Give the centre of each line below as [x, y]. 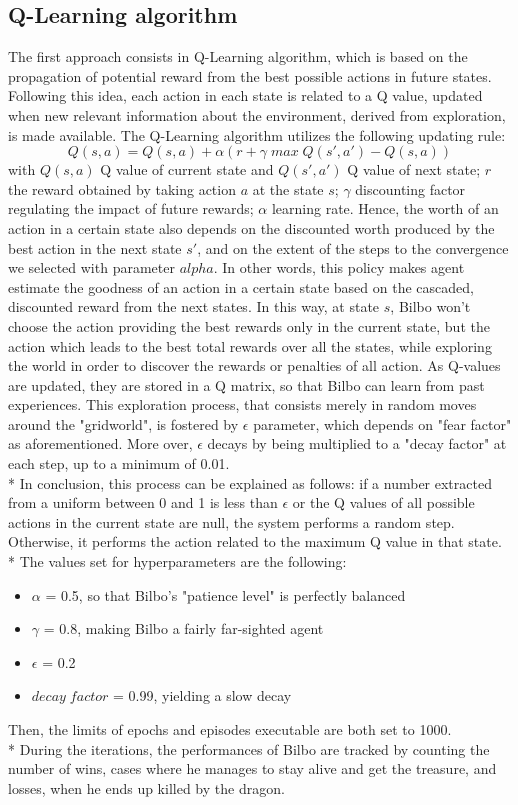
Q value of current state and [187, 169]
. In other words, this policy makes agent [339, 267]
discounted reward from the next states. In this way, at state [194, 306]
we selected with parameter [91, 267]
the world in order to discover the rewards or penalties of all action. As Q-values [254, 365]
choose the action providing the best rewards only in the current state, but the [249, 325]
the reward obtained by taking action [122, 188]
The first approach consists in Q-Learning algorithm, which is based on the [238, 56]
